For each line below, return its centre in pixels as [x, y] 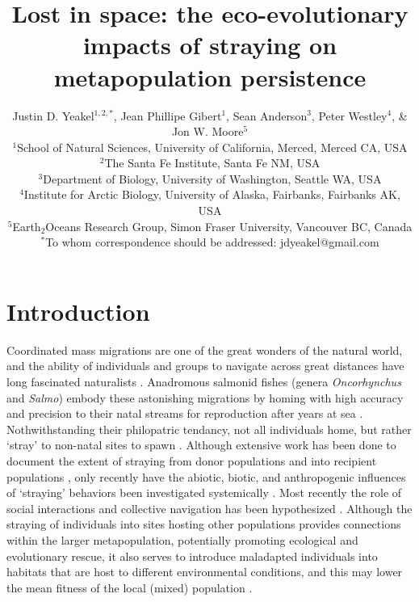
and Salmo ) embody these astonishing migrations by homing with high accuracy [205, 397]
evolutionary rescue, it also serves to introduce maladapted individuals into [192, 556]
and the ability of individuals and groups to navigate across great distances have [205, 366]
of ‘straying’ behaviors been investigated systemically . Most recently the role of [204, 493]
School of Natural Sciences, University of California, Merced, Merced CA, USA [212, 147]
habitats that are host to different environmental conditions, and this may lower [205, 572]
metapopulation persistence [210, 76]
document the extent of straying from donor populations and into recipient [192, 460]
